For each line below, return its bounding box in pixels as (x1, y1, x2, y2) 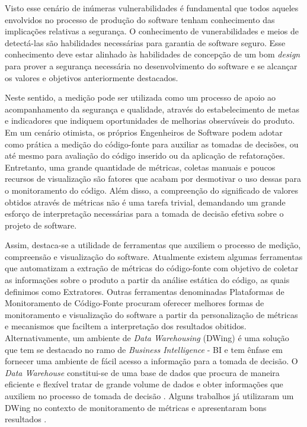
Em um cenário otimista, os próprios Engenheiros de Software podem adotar (5, 126, 283, 138)
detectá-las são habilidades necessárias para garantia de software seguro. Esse (5, 36, 286, 49)
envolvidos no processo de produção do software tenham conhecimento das (5, 13, 275, 25)
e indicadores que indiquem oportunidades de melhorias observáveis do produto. (5, 114, 295, 127)
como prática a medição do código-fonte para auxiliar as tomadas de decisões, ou (5, 137, 299, 150)
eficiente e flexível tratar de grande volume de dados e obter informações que (5, 378, 283, 390)
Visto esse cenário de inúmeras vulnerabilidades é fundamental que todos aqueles (5, 2, 299, 14)
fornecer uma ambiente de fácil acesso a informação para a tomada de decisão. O (5, 355, 298, 367)
